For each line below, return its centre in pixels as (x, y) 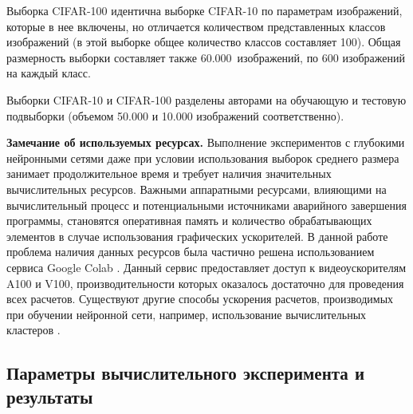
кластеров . (33, 330)
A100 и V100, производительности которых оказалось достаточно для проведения (205, 283)
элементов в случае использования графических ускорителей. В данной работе (197, 236)
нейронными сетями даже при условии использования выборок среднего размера (203, 158)
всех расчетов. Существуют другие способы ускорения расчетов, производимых (200, 299)
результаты (50, 396)
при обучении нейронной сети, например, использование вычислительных (187, 314)
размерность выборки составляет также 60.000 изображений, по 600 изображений (206, 57)
